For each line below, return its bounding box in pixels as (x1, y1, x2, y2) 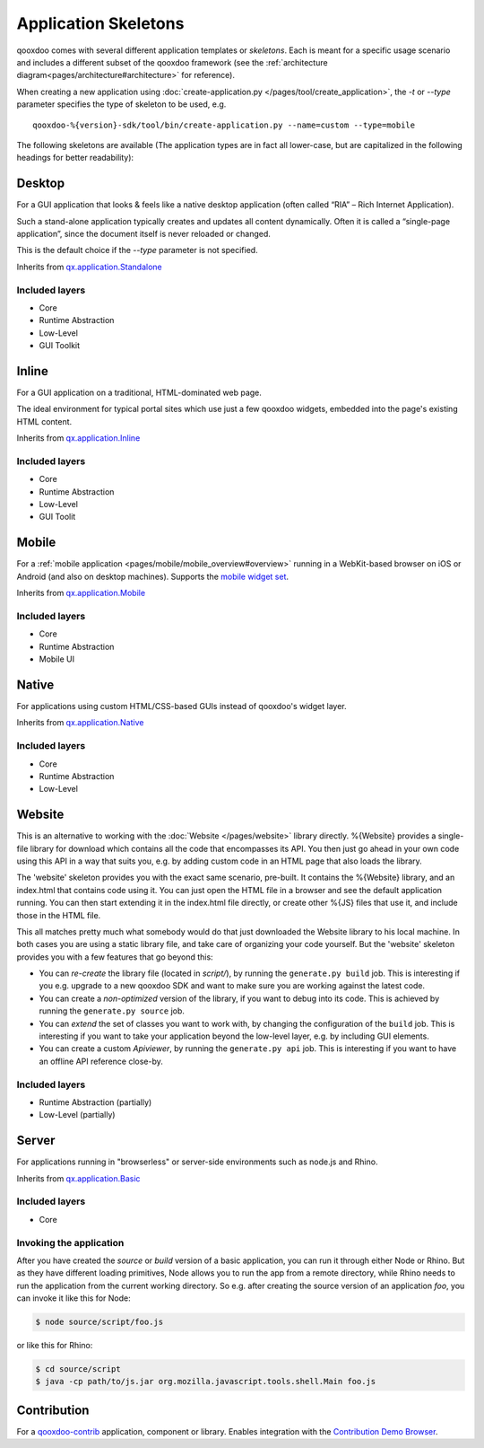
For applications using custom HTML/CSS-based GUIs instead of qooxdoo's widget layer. (16, 700, 347, 711)
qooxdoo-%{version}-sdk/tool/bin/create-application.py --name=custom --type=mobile (32, 119, 416, 130)
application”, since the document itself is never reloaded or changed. (16, 228, 271, 239)
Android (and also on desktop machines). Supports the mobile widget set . (16, 571, 290, 582)
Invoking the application (16, 1236, 125, 1249)
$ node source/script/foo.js (35, 1317, 164, 1328)
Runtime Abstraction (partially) (39, 1096, 152, 1108)
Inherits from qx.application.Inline (16, 433, 141, 443)
